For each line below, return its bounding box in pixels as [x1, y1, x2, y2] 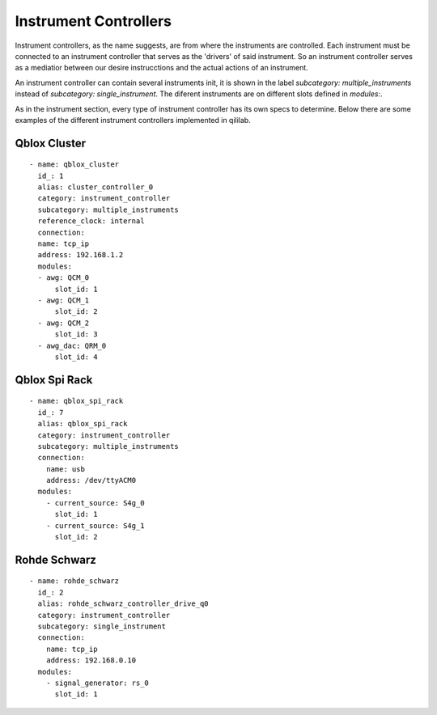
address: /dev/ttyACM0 [45, 476, 137, 485]
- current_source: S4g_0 [45, 498, 145, 507]
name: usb [45, 464, 85, 473]
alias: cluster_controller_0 [37, 183, 154, 192]
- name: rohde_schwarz [29, 577, 120, 586]
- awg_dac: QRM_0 [37, 341, 107, 350]
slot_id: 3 [54, 330, 98, 339]
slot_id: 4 [54, 352, 98, 362]
